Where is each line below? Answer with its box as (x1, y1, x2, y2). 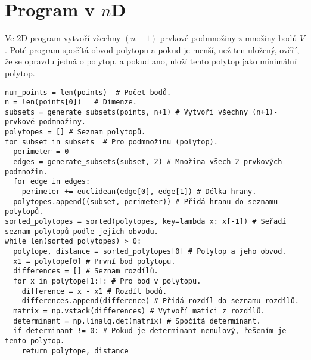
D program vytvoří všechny (21, 32, 121, 44)
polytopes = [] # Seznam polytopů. (5, 128, 146, 137)
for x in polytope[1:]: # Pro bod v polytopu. (13, 276, 201, 285)
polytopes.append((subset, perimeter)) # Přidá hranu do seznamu (13, 197, 278, 206)
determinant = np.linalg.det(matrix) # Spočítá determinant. (13, 316, 261, 325)
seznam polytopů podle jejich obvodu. (5, 227, 158, 236)
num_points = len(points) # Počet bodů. (5, 88, 172, 97)
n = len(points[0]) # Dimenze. (5, 98, 137, 107)
